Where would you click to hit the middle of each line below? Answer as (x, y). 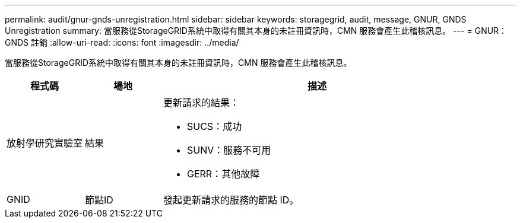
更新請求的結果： (202, 103)
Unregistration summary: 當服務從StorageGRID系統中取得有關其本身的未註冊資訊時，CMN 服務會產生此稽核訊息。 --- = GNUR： (256, 31)
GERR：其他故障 (223, 174)
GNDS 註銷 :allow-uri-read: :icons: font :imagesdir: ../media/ (122, 42)
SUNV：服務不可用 (229, 150)
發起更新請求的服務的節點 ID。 (231, 200)
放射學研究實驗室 (45, 143)
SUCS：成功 (215, 126)
